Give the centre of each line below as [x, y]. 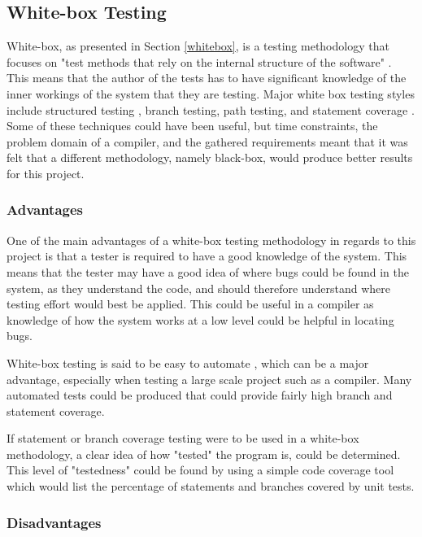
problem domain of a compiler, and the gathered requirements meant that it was [207, 141]
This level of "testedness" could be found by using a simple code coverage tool [200, 470]
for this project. [46, 173]
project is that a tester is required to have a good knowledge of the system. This [207, 256]
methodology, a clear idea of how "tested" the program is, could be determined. [204, 454]
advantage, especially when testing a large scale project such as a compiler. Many [209, 379]
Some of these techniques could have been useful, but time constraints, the [192, 126]
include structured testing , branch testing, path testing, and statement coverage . [211, 109]
